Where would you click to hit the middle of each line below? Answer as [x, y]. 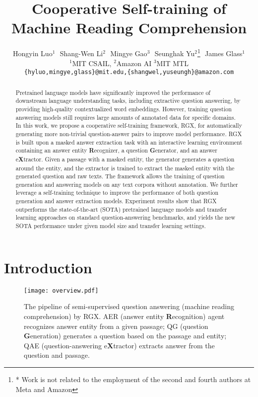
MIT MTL [172, 63]
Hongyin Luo [33, 53]
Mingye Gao [129, 53]
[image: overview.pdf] [61, 290]
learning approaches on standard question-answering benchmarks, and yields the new [125, 217]
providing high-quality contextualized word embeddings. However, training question [124, 109]
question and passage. [57, 355]
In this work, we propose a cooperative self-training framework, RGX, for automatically [129, 125]
